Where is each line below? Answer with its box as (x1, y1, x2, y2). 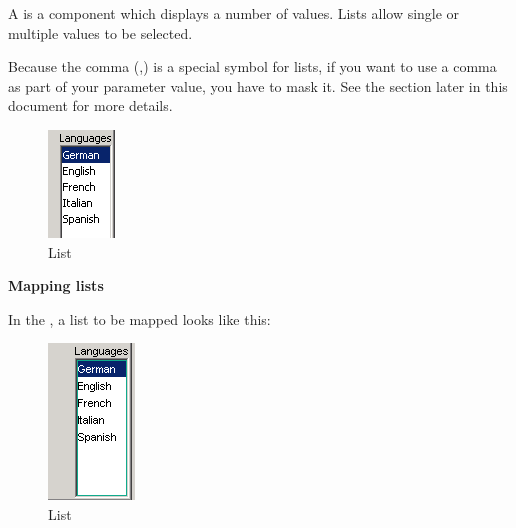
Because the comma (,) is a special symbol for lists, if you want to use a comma (8, 56, 497, 77)
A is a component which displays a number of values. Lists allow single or (8, 3, 460, 23)
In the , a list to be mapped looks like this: (8, 308, 271, 329)
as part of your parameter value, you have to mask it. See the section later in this (8, 75, 508, 96)
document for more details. (8, 95, 173, 116)
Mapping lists (8, 275, 104, 296)
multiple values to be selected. (8, 22, 193, 43)
